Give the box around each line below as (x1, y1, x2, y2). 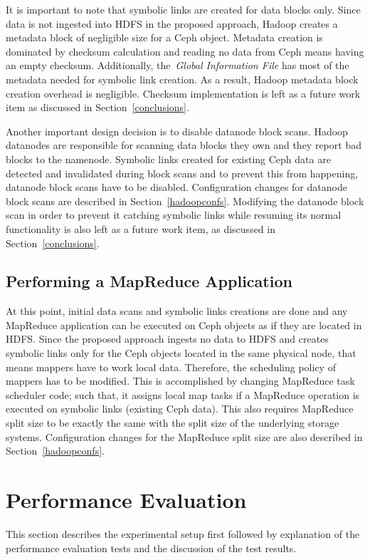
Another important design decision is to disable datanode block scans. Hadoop (6, 123, 348, 138)
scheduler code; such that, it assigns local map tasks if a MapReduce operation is (6, 387, 360, 402)
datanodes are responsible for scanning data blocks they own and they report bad (6, 138, 361, 152)
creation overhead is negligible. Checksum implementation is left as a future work (6, 85, 361, 100)
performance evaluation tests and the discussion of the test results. (6, 540, 297, 555)
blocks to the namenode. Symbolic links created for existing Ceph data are (6, 151, 331, 166)
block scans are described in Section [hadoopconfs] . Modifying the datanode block (6, 193, 364, 208)
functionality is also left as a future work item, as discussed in (6, 221, 275, 236)
